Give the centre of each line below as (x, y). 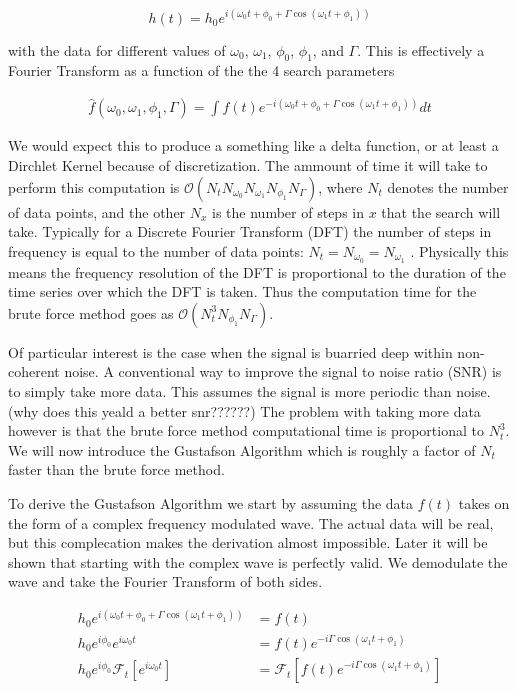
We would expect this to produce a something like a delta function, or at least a (253, 145)
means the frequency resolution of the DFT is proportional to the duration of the (257, 271)
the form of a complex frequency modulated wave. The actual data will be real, (251, 522)
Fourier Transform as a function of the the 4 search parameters (201, 70)
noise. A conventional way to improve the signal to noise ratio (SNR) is (283, 371)
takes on (484, 503)
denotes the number (448, 186)
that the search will (441, 211)
